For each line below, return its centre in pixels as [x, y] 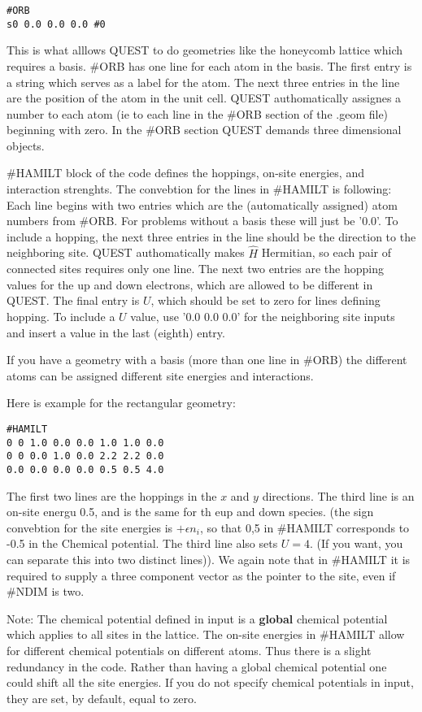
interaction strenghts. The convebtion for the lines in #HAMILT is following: [199, 189]
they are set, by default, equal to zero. [102, 698]
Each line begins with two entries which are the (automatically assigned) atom [202, 204]
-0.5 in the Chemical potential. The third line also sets [142, 543]
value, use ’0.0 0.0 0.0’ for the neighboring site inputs [263, 317]
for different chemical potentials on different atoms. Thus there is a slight [189, 650]
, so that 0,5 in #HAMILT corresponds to [305, 527]
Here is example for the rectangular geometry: [121, 403]
